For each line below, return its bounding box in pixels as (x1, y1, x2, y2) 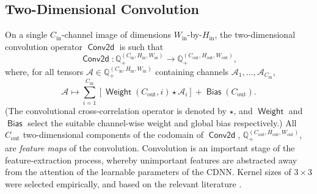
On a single (5, 28, 48, 41)
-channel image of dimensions (61, 28, 171, 41)
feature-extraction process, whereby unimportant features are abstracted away (5, 153, 297, 166)
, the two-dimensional (214, 28, 296, 41)
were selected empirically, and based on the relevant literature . (5, 177, 242, 190)
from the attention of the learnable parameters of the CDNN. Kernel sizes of (5, 165, 291, 178)
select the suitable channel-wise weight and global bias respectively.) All (27, 116, 297, 129)
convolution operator (5, 40, 82, 52)
